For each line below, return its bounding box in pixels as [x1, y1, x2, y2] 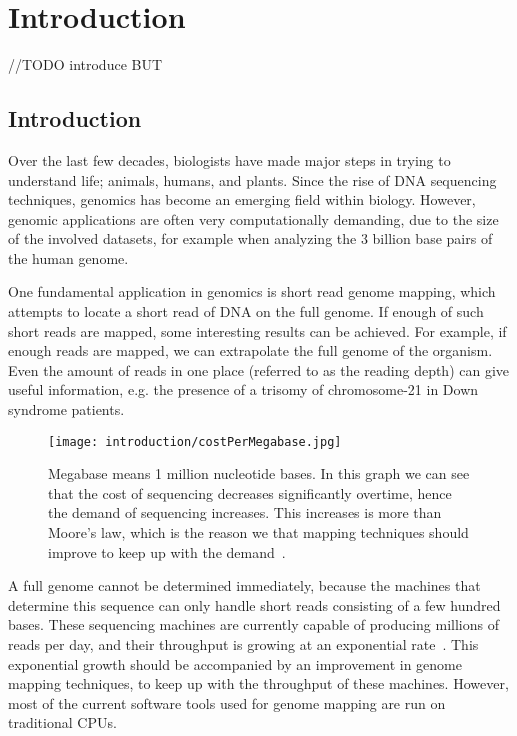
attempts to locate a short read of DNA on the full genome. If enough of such [8, 301, 484, 322]
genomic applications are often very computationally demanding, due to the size [8, 208, 499, 229]
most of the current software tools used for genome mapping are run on [8, 692, 446, 713]
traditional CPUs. [8, 712, 117, 733]
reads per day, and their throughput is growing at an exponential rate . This [8, 634, 479, 655]
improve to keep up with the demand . [48, 541, 286, 562]
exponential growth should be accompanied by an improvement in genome [8, 653, 462, 674]
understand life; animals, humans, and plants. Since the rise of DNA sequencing [8, 169, 497, 190]
